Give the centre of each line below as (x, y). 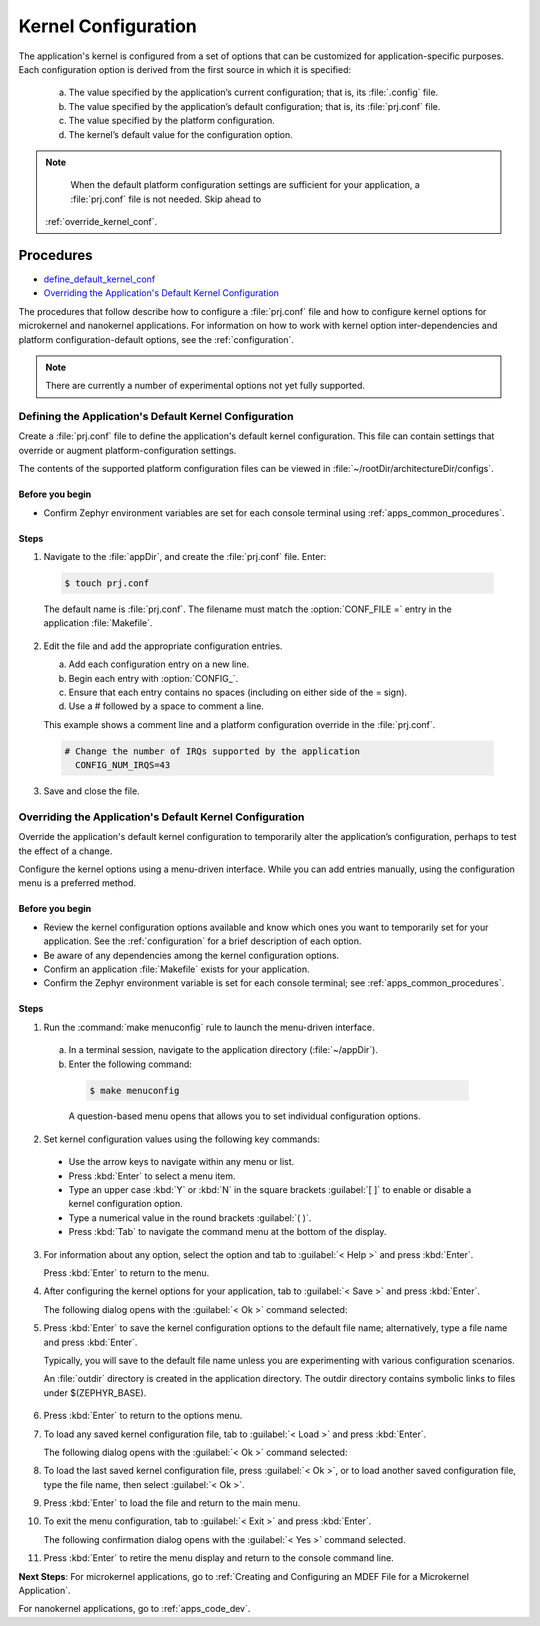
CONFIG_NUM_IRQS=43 (123, 765)
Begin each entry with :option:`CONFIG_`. (153, 678)
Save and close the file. (91, 791)
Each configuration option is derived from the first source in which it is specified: (185, 69)
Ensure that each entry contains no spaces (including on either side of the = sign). (238, 692)
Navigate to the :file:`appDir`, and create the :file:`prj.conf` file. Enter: (185, 557)
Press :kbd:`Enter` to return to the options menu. (143, 1416)
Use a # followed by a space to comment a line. (166, 706)
